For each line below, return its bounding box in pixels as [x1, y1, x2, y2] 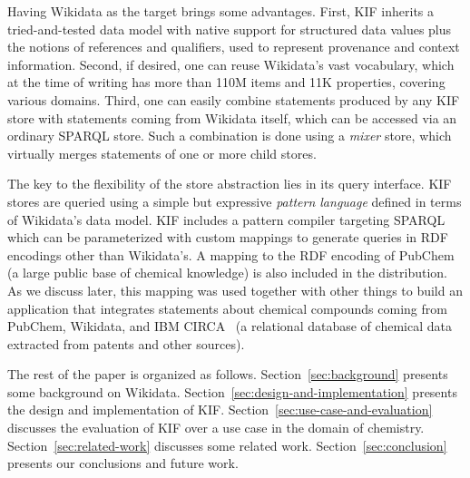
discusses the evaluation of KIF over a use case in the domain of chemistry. [7, 418, 425, 437]
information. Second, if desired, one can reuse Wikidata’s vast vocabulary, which [7, 54, 455, 73]
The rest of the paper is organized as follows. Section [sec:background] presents [7, 365, 448, 384]
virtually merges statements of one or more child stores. [7, 143, 317, 162]
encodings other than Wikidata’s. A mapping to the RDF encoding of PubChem [7, 245, 455, 264]
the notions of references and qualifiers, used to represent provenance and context [7, 37, 460, 56]
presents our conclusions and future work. [7, 454, 239, 473]
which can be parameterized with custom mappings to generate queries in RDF [7, 228, 448, 247]
